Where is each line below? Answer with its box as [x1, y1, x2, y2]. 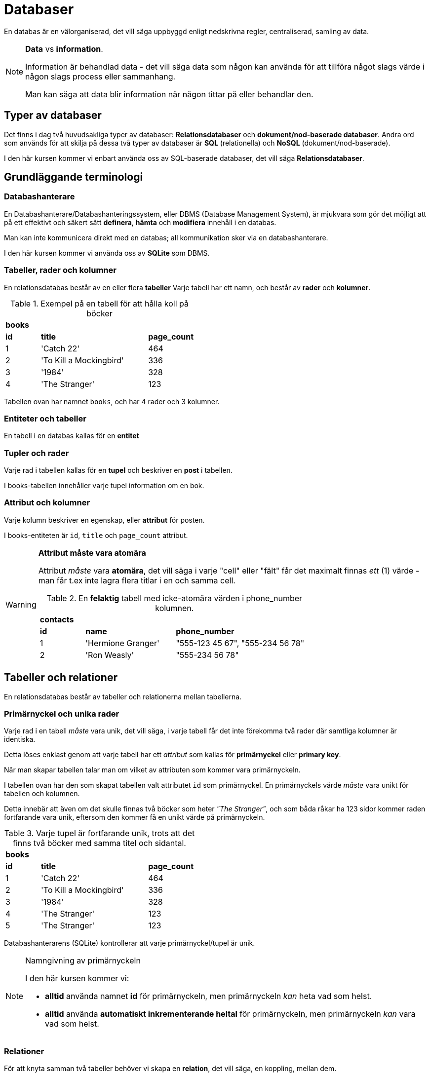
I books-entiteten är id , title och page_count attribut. [4, 531, 188, 539]
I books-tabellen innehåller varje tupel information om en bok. [4, 481, 204, 490]
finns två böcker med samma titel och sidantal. [13, 838, 186, 848]
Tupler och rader [4, 448, 69, 458]
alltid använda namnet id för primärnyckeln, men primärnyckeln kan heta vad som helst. [45, 991, 372, 1001]
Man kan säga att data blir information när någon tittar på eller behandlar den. [25, 89, 313, 99]
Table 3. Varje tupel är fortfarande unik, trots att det [4, 828, 195, 839]
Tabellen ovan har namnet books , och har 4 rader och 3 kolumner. [4, 397, 220, 406]
